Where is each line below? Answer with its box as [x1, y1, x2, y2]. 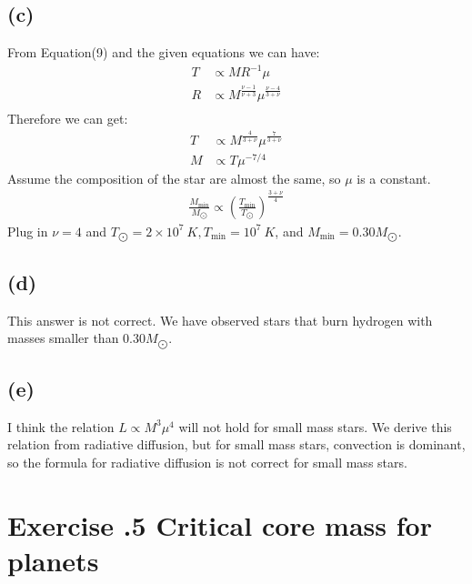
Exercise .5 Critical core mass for [7, 506, 432, 543]
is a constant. [357, 168, 431, 187]
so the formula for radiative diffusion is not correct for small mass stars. [7, 453, 407, 472]
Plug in [7, 221, 48, 240]
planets [7, 542, 99, 579]
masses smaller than [7, 328, 119, 347]
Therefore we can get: [7, 108, 128, 127]
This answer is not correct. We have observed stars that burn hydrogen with [7, 310, 433, 329]
